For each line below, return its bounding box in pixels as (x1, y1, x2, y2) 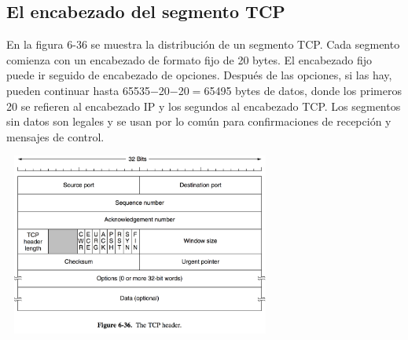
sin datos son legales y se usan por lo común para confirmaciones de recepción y (6, 113, 391, 130)
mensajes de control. (6, 128, 105, 144)
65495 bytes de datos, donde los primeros (204, 82, 402, 98)
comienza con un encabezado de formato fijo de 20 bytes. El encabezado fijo (6, 51, 373, 68)
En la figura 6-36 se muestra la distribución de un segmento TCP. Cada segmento (6, 36, 400, 53)
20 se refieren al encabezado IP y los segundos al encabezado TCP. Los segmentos (6, 97, 401, 114)
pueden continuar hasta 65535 (6, 82, 150, 98)
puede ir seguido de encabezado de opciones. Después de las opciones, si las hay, (6, 67, 392, 83)
